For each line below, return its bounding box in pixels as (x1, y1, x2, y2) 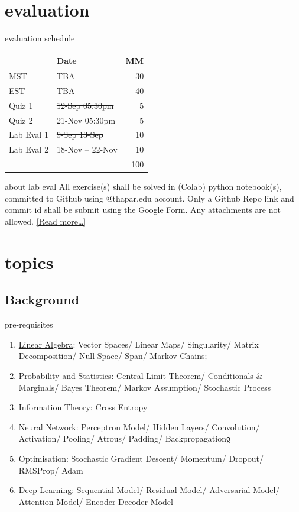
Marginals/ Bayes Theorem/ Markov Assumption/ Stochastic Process (18, 381, 271, 393)
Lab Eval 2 (9, 143, 48, 155)
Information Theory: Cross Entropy (18, 401, 148, 413)
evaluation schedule (5, 32, 75, 44)
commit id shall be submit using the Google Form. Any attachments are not (5, 203, 281, 216)
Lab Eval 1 (9, 128, 48, 141)
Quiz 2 (9, 114, 33, 126)
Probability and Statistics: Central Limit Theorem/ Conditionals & (18, 369, 263, 381)
